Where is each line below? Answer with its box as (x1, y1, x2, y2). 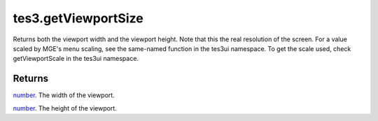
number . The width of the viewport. (13, 91, 115, 99)
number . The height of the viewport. (13, 104, 117, 112)
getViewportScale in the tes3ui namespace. (13, 55, 139, 63)
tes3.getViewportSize (13, 10, 143, 26)
